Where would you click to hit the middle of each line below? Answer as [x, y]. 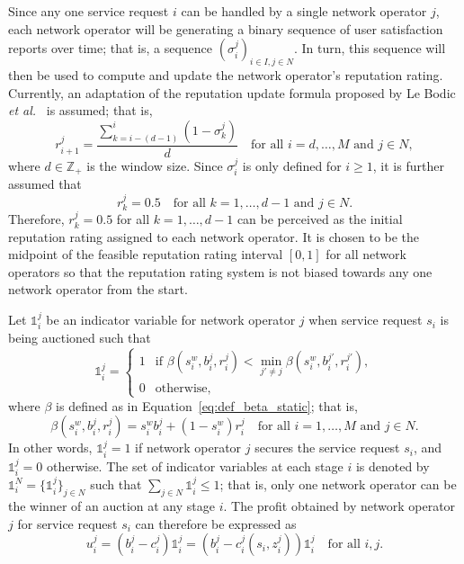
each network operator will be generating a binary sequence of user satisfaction [226, 28]
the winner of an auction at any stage [112, 506]
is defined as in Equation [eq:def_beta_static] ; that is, [207, 405]
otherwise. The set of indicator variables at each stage [195, 466]
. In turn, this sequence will [370, 48]
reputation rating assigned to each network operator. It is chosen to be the [214, 236]
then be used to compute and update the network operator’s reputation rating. [226, 74]
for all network [366, 254]
